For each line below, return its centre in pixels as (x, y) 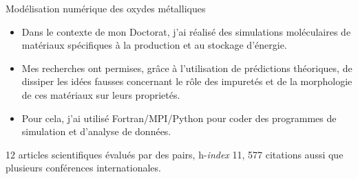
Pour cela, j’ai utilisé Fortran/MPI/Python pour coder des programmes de (179, 118)
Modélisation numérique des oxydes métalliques (106, 8)
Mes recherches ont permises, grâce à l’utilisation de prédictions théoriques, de (187, 68)
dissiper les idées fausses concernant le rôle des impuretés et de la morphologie (187, 81)
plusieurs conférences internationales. (83, 168)
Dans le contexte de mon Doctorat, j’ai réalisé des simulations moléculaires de (186, 31)
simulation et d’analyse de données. (96, 131)
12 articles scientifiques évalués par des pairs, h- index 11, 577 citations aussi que (175, 154)
